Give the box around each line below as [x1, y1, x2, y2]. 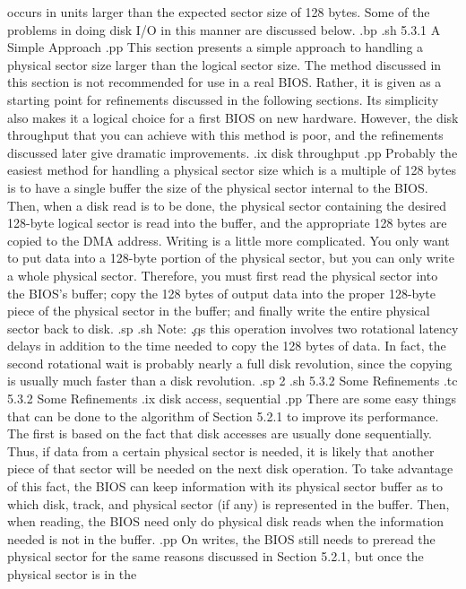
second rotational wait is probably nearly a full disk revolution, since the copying [7, 353, 453, 372]
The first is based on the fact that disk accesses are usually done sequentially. [7, 424, 433, 443]
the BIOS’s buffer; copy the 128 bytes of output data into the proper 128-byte [7, 283, 436, 302]
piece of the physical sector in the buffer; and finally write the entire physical [7, 301, 430, 320]
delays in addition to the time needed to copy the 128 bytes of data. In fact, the [7, 336, 446, 355]
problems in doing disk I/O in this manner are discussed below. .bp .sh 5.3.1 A [7, 20, 441, 39]
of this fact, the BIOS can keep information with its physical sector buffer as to [7, 477, 444, 496]
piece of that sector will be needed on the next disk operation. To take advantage [7, 459, 453, 478]
